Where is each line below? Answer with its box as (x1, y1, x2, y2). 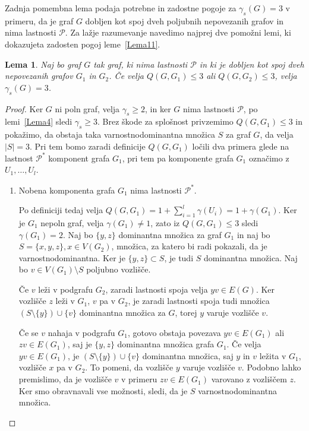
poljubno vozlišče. (86, 263, 151, 275)
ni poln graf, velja (55, 102, 120, 115)
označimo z (248, 151, 289, 164)
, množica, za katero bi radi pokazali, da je (111, 240, 267, 252)
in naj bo (237, 228, 270, 240)
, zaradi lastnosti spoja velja (105, 283, 208, 295)
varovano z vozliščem (211, 373, 287, 385)
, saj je (67, 338, 92, 350)
